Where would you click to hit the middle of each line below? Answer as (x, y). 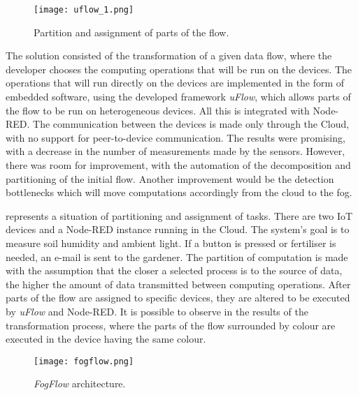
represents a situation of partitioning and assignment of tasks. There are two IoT (179, 215)
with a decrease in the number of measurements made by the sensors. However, (176, 151)
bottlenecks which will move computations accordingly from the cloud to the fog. (179, 192)
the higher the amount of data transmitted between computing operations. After (178, 284)
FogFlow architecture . (80, 383)
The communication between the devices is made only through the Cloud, (191, 124)
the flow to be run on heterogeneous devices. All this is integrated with (158, 110)
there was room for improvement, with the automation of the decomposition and (178, 165)
